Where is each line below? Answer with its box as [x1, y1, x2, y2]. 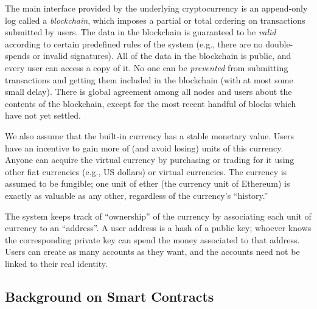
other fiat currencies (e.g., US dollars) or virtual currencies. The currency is [5, 165, 287, 178]
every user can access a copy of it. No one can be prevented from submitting [5, 61, 288, 74]
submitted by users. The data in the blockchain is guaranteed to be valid [5, 26, 276, 38]
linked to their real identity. [5, 257, 108, 269]
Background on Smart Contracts [5, 286, 214, 305]
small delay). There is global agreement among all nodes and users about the [5, 85, 292, 98]
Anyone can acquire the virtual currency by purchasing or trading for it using [5, 153, 294, 166]
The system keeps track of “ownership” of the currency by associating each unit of [5, 209, 312, 222]
